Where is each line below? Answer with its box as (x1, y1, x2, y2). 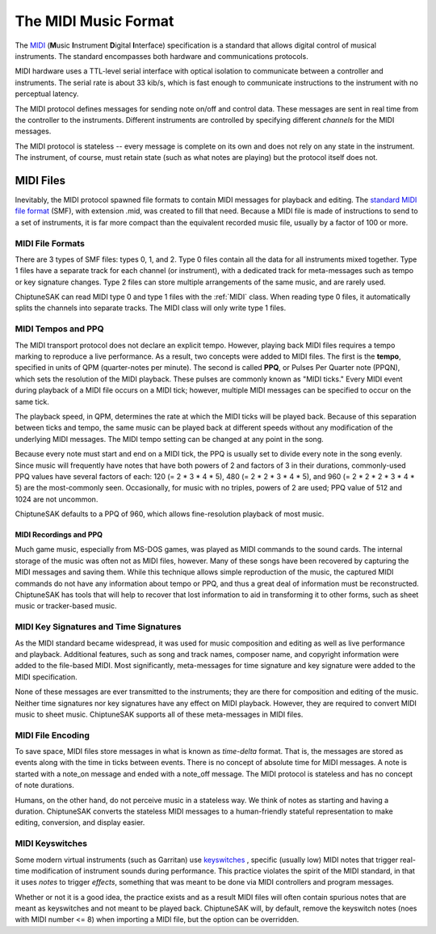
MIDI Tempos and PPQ (15, 323, 104, 334)
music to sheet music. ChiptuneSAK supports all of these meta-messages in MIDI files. (15, 709, 304, 719)
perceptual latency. (15, 89, 79, 99)
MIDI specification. (15, 671, 78, 682)
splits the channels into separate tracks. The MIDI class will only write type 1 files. (15, 303, 287, 313)
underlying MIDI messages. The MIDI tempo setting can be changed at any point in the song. (15, 434, 324, 444)
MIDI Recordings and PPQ (15, 530, 103, 540)
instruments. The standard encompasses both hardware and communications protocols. (15, 51, 308, 61)
